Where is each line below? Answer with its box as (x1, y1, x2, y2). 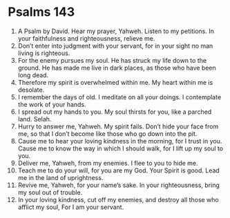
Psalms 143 (8, 4, 75, 20)
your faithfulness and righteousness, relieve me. (17, 34, 155, 42)
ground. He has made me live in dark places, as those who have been (17, 63, 216, 72)
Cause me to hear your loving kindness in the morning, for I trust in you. (17, 137, 222, 145)
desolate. (17, 86, 45, 94)
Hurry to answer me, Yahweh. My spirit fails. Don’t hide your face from (17, 122, 219, 130)
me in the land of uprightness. (17, 173, 104, 181)
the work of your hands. (17, 100, 86, 108)
